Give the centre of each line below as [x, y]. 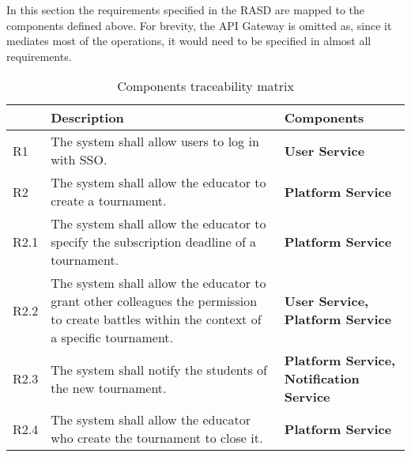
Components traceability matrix [205, 86]
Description [87, 118]
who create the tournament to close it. [157, 438]
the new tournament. [109, 387]
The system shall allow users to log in [155, 142]
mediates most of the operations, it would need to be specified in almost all [189, 41]
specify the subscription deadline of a [154, 242]
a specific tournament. [112, 338]
